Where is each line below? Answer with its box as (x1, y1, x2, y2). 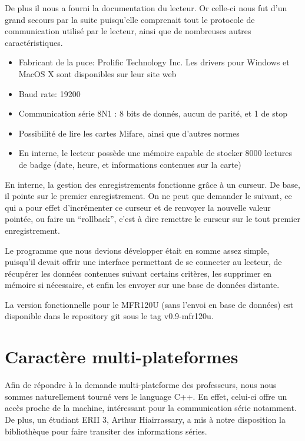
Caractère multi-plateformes (5, 344, 238, 369)
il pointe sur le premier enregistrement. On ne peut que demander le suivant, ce (5, 190, 292, 202)
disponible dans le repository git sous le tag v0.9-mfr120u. (5, 310, 214, 322)
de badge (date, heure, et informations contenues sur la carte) (18, 158, 241, 170)
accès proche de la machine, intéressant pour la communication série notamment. (5, 402, 297, 414)
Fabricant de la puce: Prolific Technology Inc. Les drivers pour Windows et (18, 56, 290, 68)
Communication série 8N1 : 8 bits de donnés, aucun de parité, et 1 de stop (18, 107, 287, 120)
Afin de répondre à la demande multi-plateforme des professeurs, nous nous (5, 379, 277, 391)
